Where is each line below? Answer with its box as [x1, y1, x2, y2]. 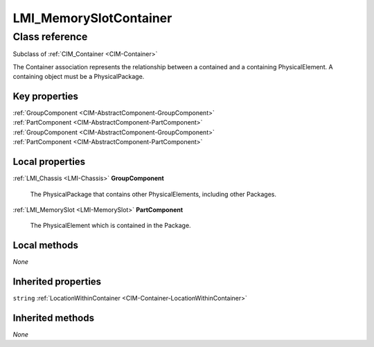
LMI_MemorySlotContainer [12, 10, 172, 26]
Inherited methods [12, 312, 95, 323]
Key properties [12, 90, 79, 102]
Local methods [12, 240, 79, 251]
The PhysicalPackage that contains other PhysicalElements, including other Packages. [30, 190, 277, 198]
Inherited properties [12, 276, 102, 287]
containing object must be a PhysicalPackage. [12, 73, 145, 81]
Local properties [12, 156, 86, 168]
